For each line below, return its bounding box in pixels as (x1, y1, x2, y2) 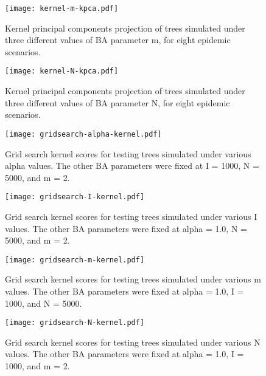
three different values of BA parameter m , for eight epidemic (5, 33, 231, 46)
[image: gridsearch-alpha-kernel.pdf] (5, 129, 162, 138)
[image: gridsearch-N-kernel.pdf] (5, 318, 145, 327)
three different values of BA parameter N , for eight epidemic (5, 96, 230, 109)
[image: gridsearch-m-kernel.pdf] (5, 255, 145, 264)
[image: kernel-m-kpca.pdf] (5, 4, 119, 13)
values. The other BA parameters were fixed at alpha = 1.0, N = (5, 222, 247, 234)
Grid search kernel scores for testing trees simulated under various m (5, 273, 261, 285)
